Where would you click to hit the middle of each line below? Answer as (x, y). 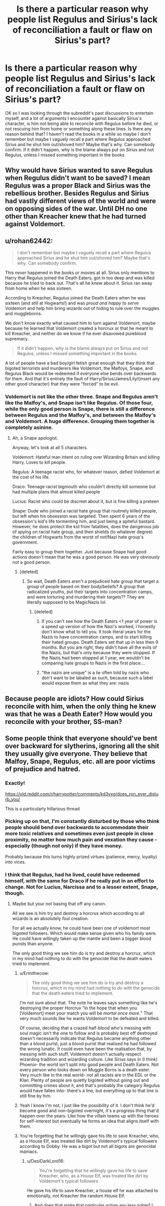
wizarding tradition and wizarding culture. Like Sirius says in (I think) (89, 1059)
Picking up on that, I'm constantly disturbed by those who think (82, 821)
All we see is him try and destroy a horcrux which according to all (78, 913)
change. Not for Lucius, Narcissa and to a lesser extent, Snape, (82, 887)
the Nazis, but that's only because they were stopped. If (98, 653)
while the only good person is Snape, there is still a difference (80, 409)
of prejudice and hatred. (43, 769)
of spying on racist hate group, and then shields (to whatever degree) (82, 532)
